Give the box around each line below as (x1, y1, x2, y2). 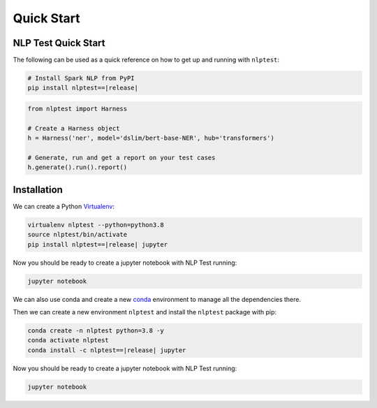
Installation (13, 184, 63, 196)
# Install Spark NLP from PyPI (27, 74, 135, 82)
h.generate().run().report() (27, 163, 128, 171)
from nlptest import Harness (27, 105, 128, 113)
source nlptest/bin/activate (27, 231, 128, 239)
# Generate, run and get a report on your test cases (27, 154, 216, 161)
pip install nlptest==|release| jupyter (27, 240, 168, 248)
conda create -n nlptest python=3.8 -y (27, 326, 164, 335)
